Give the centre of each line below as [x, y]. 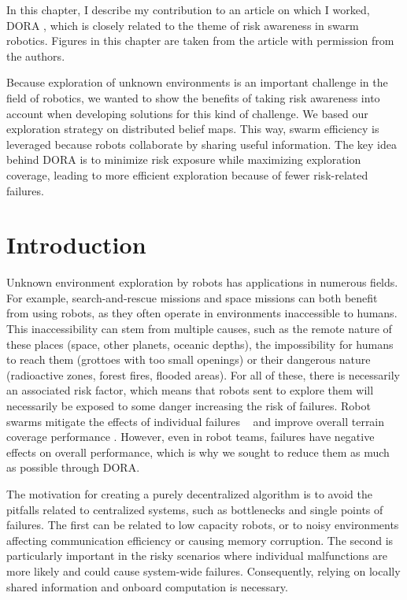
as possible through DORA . [73, 467]
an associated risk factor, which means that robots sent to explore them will [190, 390]
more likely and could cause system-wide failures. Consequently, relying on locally [203, 570]
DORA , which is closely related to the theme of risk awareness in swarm [183, 25]
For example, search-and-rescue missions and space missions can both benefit [192, 297]
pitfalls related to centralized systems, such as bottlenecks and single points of [195, 509]
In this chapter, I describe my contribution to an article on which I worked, [188, 9]
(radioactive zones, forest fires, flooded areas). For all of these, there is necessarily [203, 374]
